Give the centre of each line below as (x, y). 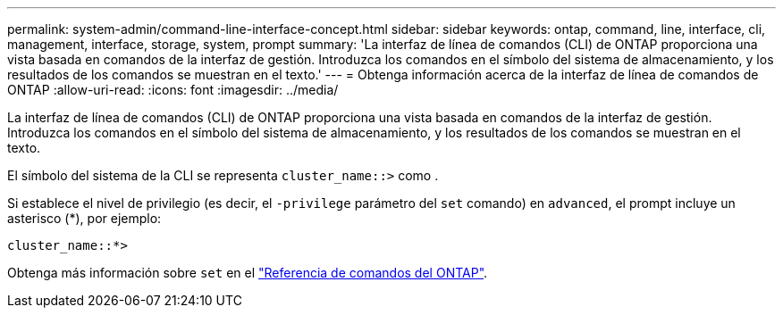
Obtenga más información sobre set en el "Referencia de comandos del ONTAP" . (248, 273)
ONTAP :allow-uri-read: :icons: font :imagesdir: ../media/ (173, 90)
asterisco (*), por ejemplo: (84, 218)
